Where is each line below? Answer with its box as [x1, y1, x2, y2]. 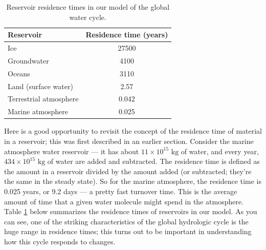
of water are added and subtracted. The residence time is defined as [47, 156, 260, 166]
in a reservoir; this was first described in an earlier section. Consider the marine [4, 135, 254, 146]
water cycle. [69, 11, 106, 22]
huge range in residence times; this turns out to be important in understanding [4, 226, 252, 237]
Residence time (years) [85, 29, 168, 40]
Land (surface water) [8, 80, 73, 91]
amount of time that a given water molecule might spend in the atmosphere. [4, 196, 244, 206]
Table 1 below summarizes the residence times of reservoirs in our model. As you [4, 206, 257, 217]
